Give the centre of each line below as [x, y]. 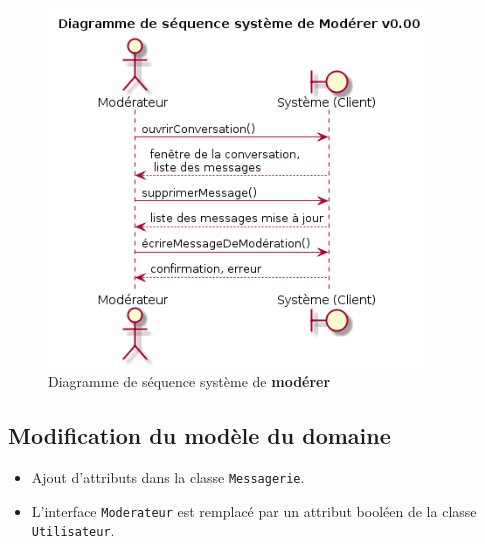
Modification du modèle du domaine [199, 435]
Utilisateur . [73, 530]
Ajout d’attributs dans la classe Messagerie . [168, 477]
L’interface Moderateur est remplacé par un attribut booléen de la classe [254, 510]
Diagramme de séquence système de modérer [189, 381]
